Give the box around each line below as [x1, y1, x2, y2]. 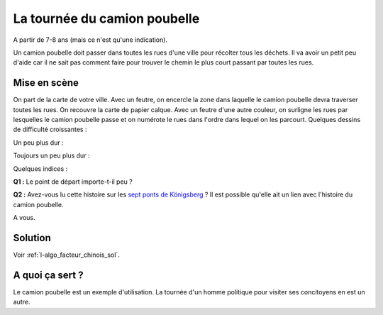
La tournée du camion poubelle [13, 11, 200, 26]
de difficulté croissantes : [13, 125, 87, 134]
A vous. [13, 214, 35, 222]
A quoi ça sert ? [13, 269, 84, 281]
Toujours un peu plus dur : [13, 151, 90, 160]
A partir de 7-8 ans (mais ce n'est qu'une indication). [13, 35, 168, 44]
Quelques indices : [13, 164, 68, 173]
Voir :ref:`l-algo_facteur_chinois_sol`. [13, 250, 120, 259]
